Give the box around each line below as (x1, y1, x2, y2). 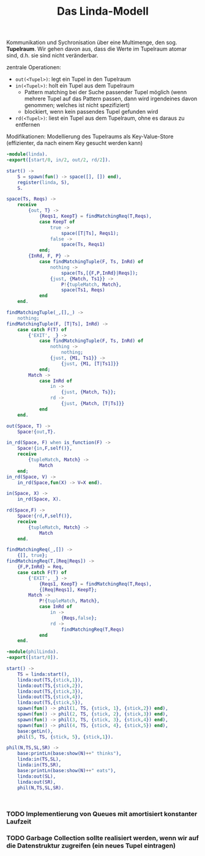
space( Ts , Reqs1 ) (61, 242, 105, 248)
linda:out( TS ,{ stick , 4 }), (17, 694, 84, 700)
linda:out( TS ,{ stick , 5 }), (17, 699, 84, 706)
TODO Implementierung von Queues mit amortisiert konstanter (6, 809, 198, 818)
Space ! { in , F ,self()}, (17, 445, 72, 452)
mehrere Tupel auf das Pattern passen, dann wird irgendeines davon (24, 95, 198, 102)
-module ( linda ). (6, 151, 48, 157)
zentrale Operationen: (6, 64, 61, 71)
